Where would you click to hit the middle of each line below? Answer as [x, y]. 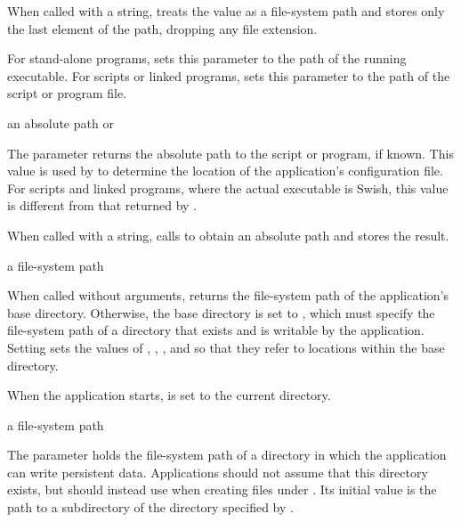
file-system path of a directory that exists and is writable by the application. [216, 330]
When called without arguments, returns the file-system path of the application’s [228, 295]
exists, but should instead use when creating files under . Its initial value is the [222, 489]
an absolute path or [61, 122]
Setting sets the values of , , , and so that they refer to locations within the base [226, 347]
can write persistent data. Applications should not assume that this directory [218, 472]
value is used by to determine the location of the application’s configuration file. [225, 171]
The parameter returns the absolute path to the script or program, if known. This [230, 153]
